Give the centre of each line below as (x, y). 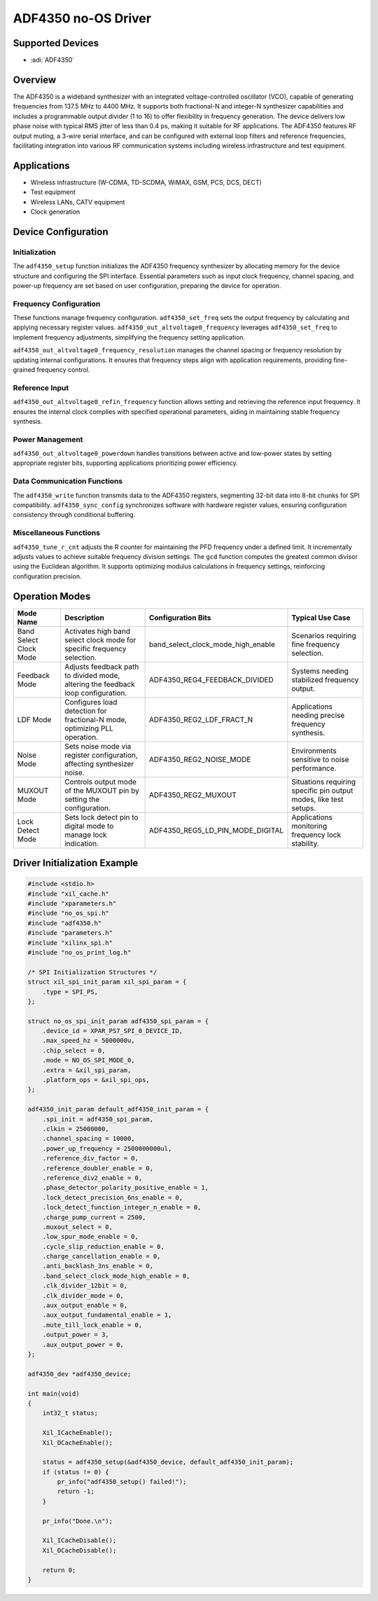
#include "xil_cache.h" (69, 894)
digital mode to (89, 826)
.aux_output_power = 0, (83, 1344)
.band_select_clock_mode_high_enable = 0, (116, 1276)
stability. (306, 843)
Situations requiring (324, 782)
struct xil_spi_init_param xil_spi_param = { (107, 982)
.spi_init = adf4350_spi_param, (98, 1119)
